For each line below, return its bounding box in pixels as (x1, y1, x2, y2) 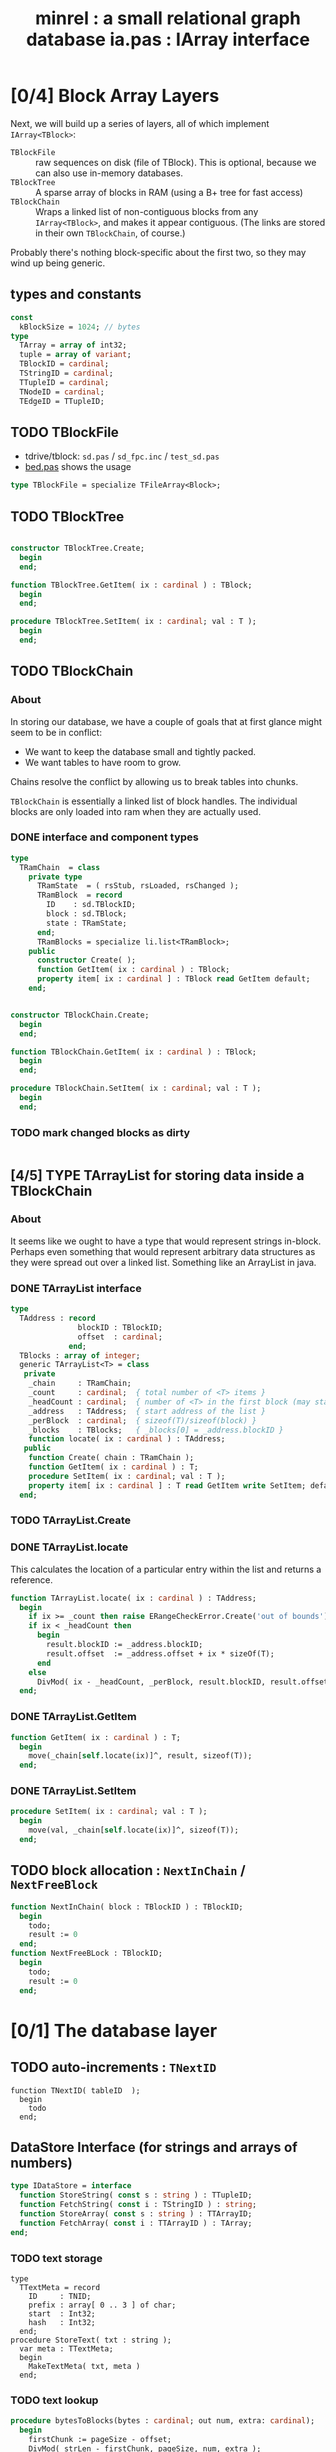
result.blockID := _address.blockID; (46, 1640, 203, 1650)
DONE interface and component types (10, 830, 200, 844)
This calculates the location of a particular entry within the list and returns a (10, 1563, 322, 1575)
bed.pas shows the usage (24, 461, 132, 473)
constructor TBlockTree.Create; (10, 543, 145, 553)
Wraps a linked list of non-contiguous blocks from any (35, 205, 259, 217)
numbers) (10, 2154, 73, 2171)
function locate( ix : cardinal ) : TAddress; (28, 1434, 226, 1444)
